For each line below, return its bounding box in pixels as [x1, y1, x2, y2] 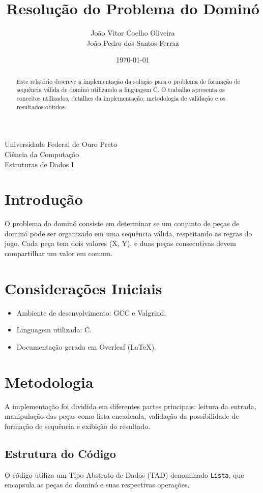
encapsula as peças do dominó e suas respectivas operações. [5, 479, 190, 490]
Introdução [5, 189, 83, 209]
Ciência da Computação [5, 148, 79, 159]
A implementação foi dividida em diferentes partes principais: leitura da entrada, [5, 400, 256, 411]
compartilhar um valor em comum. [5, 248, 113, 259]
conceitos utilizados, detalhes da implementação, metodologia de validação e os [16, 94, 225, 103]
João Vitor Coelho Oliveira [91, 27, 175, 38]
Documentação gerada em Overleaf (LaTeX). [16, 341, 157, 352]
